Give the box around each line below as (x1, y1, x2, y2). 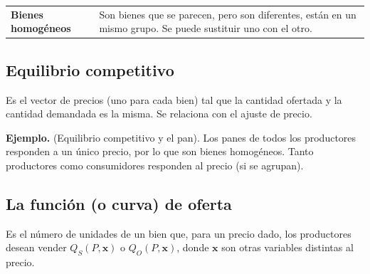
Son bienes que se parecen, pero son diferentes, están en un (99, 6, 356, 21)
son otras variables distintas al (221, 240, 354, 255)
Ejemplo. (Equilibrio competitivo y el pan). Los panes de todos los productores (6, 130, 356, 144)
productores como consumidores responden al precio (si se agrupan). (6, 158, 304, 173)
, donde (176, 240, 209, 255)
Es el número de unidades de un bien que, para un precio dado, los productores (6, 226, 351, 241)
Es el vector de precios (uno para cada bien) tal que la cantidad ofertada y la (6, 92, 342, 107)
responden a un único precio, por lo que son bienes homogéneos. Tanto (6, 144, 314, 159)
